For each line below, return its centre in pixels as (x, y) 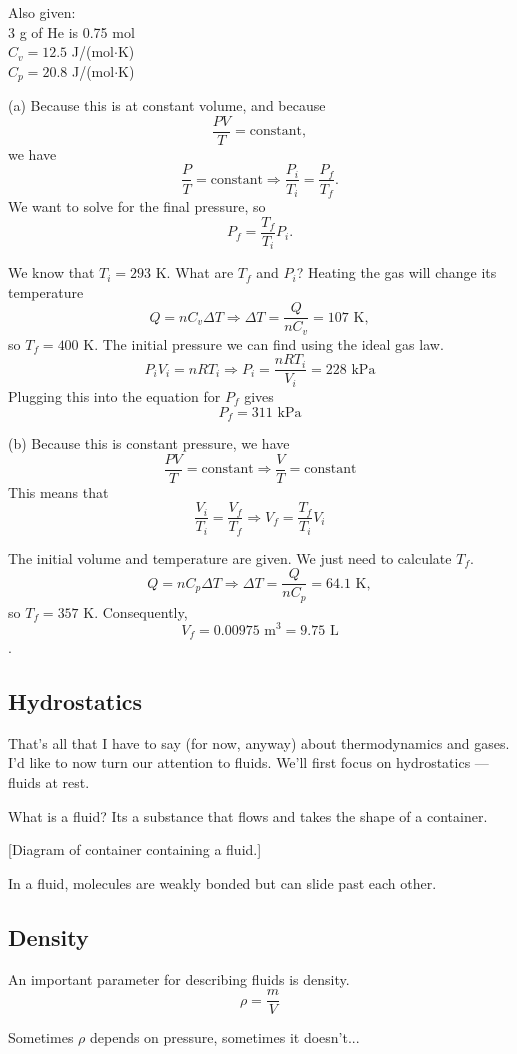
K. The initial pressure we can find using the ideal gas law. (263, 343)
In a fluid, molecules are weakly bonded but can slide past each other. (222, 882)
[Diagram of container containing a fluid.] (135, 849)
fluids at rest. (49, 781)
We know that (51, 272)
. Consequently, (141, 611)
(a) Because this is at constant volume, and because (167, 105)
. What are (200, 272)
